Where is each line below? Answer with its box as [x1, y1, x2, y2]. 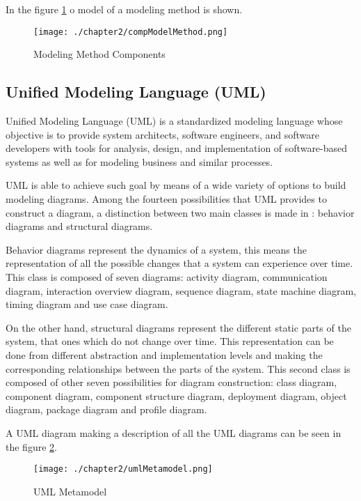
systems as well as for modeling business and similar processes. [6, 154, 273, 169]
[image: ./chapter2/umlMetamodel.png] [33, 464, 213, 475]
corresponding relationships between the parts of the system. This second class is [6, 361, 351, 376]
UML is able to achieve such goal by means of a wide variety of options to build [6, 178, 346, 192]
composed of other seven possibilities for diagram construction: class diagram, [6, 375, 337, 390]
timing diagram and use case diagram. [6, 297, 168, 311]
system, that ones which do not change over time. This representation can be [6, 334, 334, 348]
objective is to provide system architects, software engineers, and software [6, 127, 320, 141]
